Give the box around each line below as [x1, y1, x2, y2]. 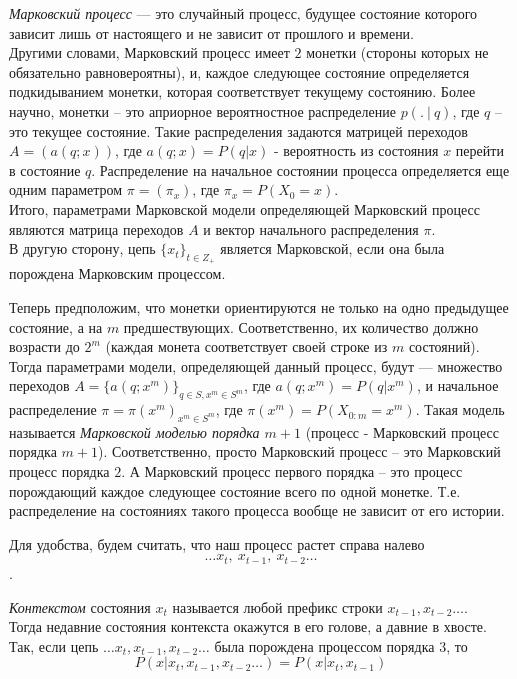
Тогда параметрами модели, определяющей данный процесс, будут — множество [9, 355, 503, 376]
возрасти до [9, 336, 80, 357]
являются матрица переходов [9, 218, 184, 239]
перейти [455, 140, 504, 161]
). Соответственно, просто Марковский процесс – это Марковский [97, 441, 501, 462]
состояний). [408, 336, 480, 357]
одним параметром [9, 179, 123, 200]
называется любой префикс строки [172, 596, 383, 617]
